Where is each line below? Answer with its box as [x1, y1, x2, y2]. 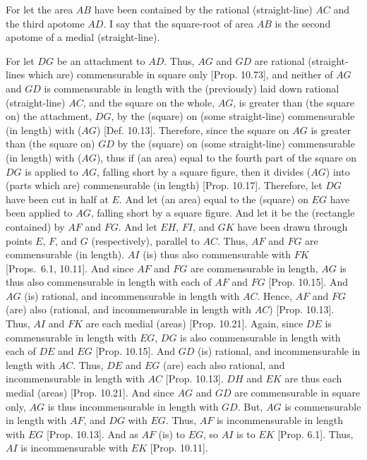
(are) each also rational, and [162, 357, 285, 372]
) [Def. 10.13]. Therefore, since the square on [96, 122, 289, 137]
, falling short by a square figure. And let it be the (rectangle [90, 205, 355, 220]
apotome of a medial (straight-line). [6, 30, 160, 44]
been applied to [6, 205, 73, 220]
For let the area [6, 2, 73, 16]
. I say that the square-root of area [103, 16, 254, 30]
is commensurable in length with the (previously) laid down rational [44, 80, 339, 95]
